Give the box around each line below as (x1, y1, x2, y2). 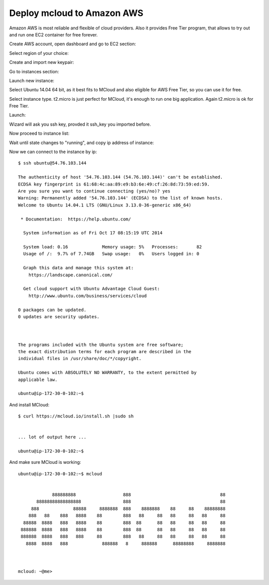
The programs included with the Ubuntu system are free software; (18, 342, 184, 348)
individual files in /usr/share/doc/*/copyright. (18, 356, 142, 362)
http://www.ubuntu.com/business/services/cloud (28, 293, 147, 299)
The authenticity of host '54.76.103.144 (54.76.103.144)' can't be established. (18, 175, 223, 180)
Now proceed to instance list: (9, 130, 70, 137)
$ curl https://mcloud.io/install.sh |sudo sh (18, 413, 134, 419)
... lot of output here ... (18, 434, 87, 440)
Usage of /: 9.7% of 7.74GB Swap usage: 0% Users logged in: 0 (23, 251, 199, 257)
